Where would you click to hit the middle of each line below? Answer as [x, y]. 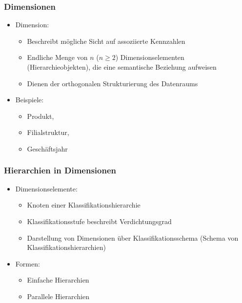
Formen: [28, 263]
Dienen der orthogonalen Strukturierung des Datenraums [112, 83]
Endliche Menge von [57, 57]
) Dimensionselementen [150, 57]
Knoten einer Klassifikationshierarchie [84, 205]
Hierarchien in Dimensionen [60, 170]
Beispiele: [30, 100]
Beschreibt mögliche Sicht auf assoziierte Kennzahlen [106, 41]
